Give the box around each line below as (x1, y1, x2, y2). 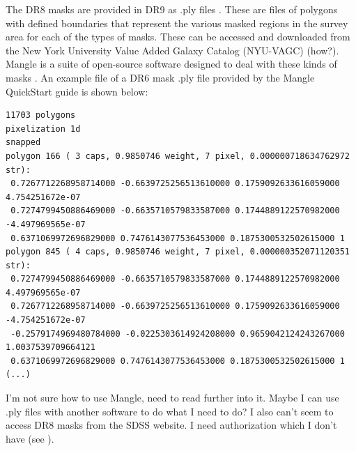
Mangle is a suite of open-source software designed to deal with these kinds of (6, 56, 337, 71)
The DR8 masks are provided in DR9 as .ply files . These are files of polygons (6, 2, 338, 16)
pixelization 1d (6, 123, 81, 134)
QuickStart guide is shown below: (6, 84, 148, 98)
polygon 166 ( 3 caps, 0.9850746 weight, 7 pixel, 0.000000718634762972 (6, 151, 350, 161)
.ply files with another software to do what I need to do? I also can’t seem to (6, 404, 334, 418)
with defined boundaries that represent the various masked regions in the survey (6, 15, 348, 30)
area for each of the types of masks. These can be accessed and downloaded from (6, 29, 350, 44)
